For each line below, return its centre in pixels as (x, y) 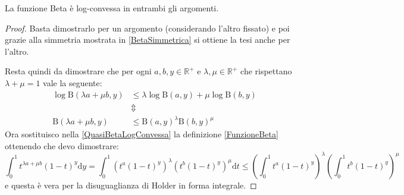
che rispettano (266, 71)
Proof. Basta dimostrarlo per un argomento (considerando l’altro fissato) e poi (147, 28)
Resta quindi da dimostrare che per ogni (78, 71)
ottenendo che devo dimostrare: (62, 145)
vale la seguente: (73, 82)
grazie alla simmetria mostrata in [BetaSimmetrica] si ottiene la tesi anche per (148, 40)
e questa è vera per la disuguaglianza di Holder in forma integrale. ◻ (131, 185)
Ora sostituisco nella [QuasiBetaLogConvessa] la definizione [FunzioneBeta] (142, 134)
